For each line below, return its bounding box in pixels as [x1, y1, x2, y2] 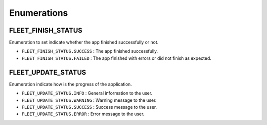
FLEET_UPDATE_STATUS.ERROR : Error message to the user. [21, 111, 144, 117]
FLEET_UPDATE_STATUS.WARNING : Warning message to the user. [21, 97, 157, 103]
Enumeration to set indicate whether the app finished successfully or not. [9, 40, 159, 45]
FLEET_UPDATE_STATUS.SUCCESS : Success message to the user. [21, 104, 157, 110]
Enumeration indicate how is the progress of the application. [9, 81, 132, 87]
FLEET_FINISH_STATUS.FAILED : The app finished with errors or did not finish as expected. [21, 55, 212, 61]
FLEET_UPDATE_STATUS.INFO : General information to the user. [21, 90, 153, 96]
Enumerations [9, 7, 68, 18]
